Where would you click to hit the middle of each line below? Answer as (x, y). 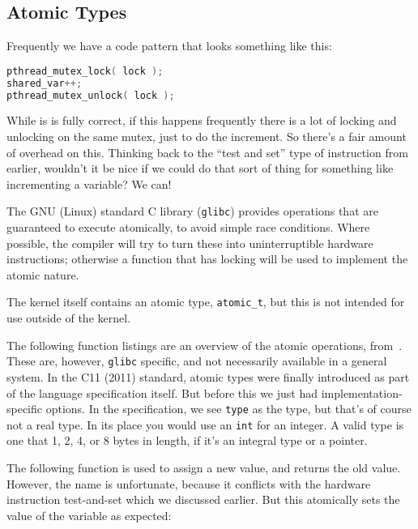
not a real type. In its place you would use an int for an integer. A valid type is (205, 424)
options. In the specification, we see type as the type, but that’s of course (228, 409)
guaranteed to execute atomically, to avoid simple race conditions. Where (188, 227)
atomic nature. (43, 274)
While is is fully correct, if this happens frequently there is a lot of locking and (202, 120)
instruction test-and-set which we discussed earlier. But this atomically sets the (203, 499)
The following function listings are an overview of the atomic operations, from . (205, 345)
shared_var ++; (45, 83)
